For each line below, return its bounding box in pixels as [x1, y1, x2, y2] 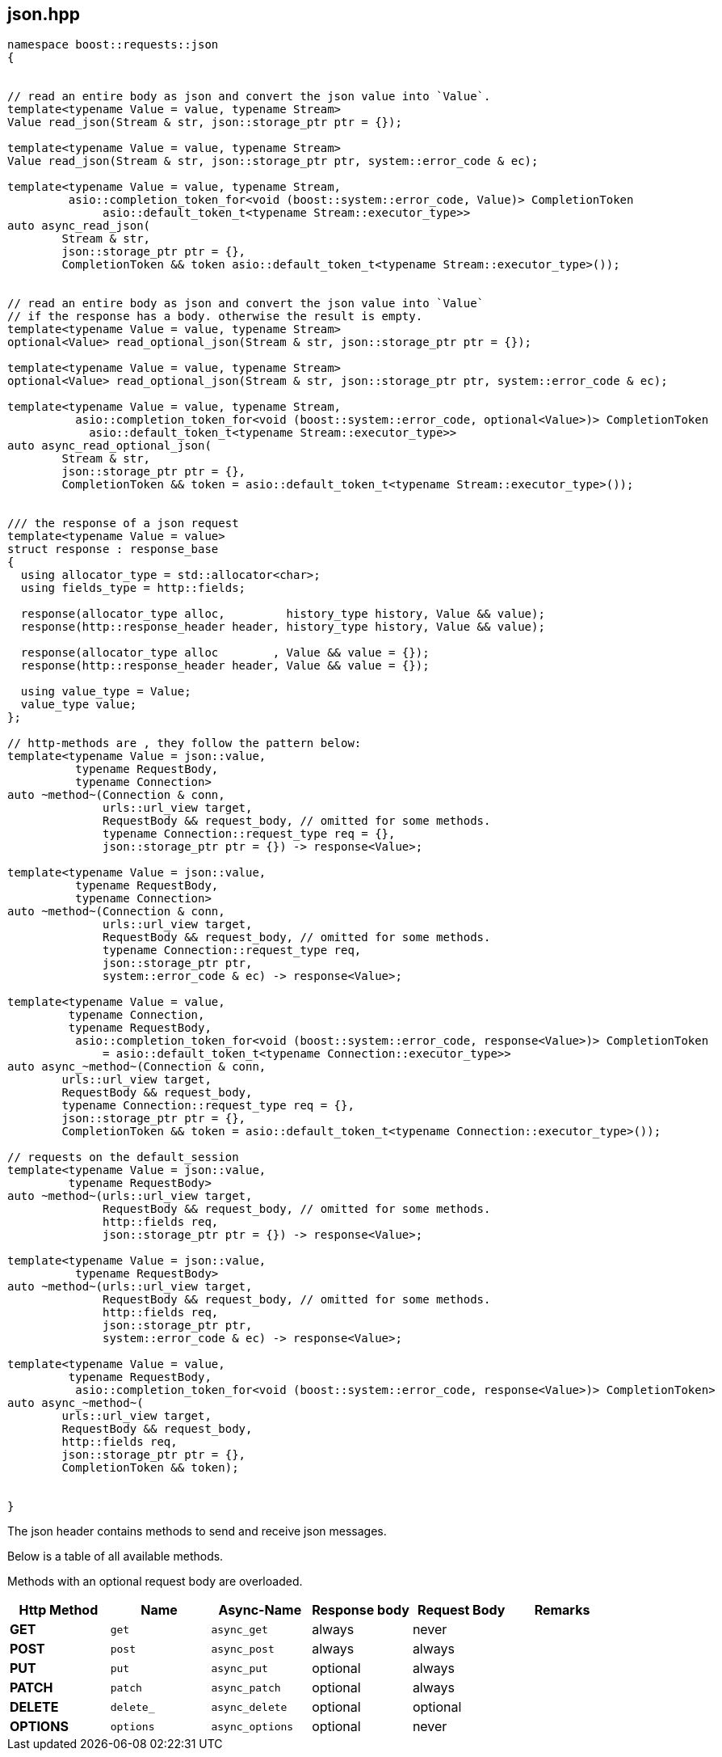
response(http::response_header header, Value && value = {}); [20, 659, 430, 673]
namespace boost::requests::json [7, 38, 219, 52]
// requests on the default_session [7, 1151, 239, 1164]
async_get [211, 1623, 268, 1636]
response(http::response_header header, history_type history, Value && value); [20, 620, 545, 634]
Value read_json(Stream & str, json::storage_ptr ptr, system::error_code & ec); [7, 154, 539, 168]
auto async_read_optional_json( [7, 439, 212, 453]
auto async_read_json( [7, 219, 151, 233]
